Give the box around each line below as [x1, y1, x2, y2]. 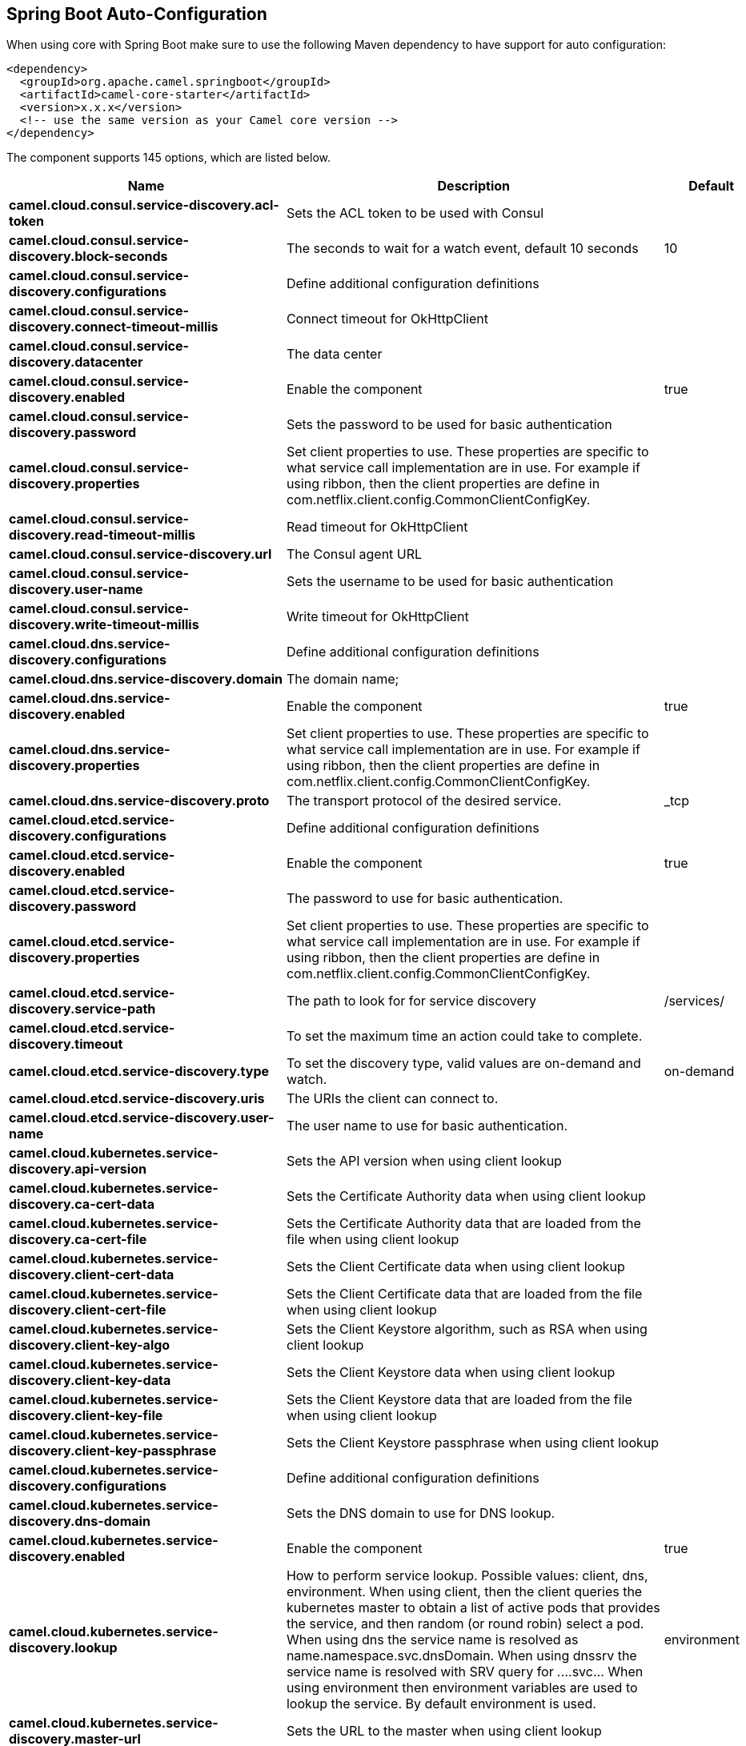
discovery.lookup [9, 1640, 118, 1656]
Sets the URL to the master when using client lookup [286, 1723, 602, 1740]
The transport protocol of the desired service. [286, 793, 562, 809]
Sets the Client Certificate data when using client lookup [286, 1258, 625, 1275]
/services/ [664, 993, 724, 1009]
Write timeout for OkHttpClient [286, 608, 469, 625]
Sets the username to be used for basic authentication [286, 573, 614, 590]
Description [437, 178, 510, 195]
